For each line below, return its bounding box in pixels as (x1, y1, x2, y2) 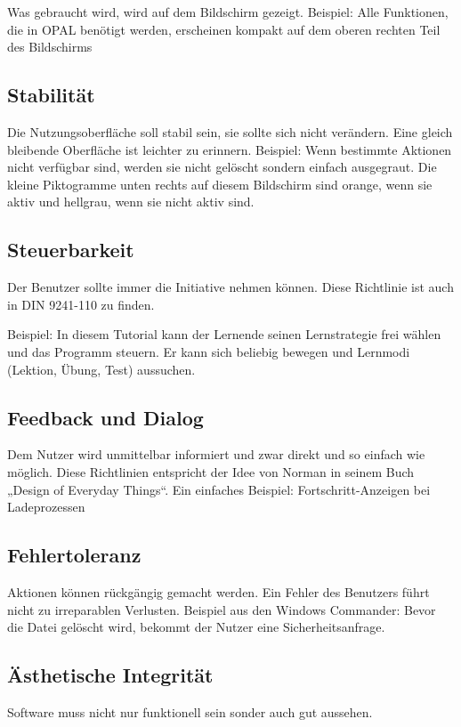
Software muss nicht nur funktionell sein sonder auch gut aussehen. (7, 702, 373, 721)
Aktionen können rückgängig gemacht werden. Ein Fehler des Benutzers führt (7, 582, 430, 601)
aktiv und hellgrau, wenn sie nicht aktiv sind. (7, 192, 255, 211)
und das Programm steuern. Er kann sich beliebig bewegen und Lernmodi (7, 342, 410, 360)
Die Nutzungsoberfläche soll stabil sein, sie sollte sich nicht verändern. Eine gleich (7, 122, 453, 141)
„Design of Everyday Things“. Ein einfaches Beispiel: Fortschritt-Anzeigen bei (7, 480, 431, 498)
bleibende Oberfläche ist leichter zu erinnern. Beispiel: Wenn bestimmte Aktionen (7, 140, 452, 158)
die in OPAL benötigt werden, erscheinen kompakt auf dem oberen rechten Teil (7, 20, 441, 38)
